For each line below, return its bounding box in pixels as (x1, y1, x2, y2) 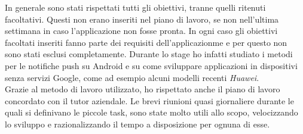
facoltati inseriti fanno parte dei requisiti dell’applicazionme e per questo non (5, 36, 287, 48)
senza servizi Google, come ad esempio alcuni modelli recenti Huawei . (5, 71, 259, 83)
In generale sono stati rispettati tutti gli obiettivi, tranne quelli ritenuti (5, 1, 266, 13)
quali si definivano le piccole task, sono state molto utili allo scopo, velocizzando (5, 106, 298, 119)
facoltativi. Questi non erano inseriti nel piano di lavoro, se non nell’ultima (5, 13, 279, 25)
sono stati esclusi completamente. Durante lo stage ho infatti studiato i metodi (5, 48, 293, 60)
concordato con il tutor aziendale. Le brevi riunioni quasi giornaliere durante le (5, 94, 294, 107)
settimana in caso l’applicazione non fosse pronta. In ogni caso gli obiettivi (5, 24, 278, 37)
